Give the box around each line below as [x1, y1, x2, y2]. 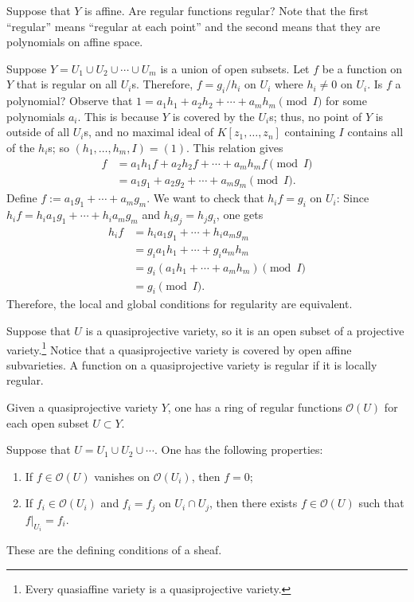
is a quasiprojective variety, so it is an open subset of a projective [85, 322, 404, 338]
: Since [336, 190, 369, 206]
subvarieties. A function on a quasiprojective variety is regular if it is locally [6, 356, 377, 373]
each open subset [6, 414, 89, 431]
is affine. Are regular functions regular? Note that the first [84, 2, 369, 18]
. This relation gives [186, 139, 283, 155]
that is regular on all [16, 76, 117, 92]
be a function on [322, 60, 403, 76]
